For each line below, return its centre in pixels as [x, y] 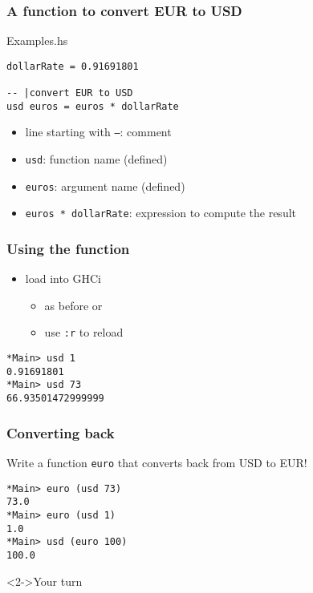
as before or [73, 305]
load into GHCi [63, 278]
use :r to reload [84, 332]
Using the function [68, 248]
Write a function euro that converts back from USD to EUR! [157, 462]
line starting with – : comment [98, 132]
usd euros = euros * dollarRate [93, 106]
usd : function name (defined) [96, 159]
